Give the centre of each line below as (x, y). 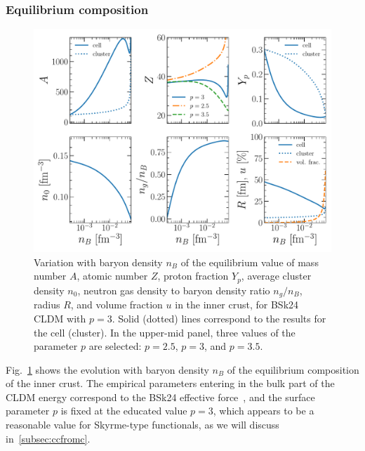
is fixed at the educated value (124, 411)
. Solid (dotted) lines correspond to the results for (219, 318)
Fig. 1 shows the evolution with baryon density (107, 369)
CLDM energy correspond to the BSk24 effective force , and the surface (160, 397)
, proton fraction (193, 276)
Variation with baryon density (98, 262)
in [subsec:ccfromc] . (48, 438)
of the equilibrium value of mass (250, 262)
